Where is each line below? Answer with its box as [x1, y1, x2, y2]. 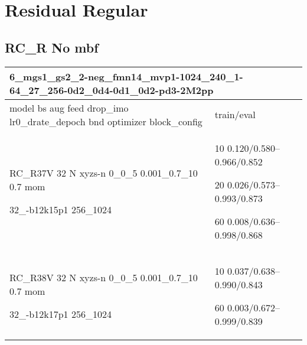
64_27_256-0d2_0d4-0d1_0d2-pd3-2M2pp [9, 83, 214, 97]
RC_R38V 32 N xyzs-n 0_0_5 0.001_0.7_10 [9, 271, 198, 285]
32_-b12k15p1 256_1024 [9, 203, 112, 217]
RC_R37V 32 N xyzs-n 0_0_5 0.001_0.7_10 [9, 166, 198, 180]
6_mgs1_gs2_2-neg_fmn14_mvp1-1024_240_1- [9, 69, 243, 83]
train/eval [214, 108, 256, 122]
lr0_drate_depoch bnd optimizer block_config [9, 114, 203, 128]
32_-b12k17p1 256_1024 [9, 307, 112, 321]
